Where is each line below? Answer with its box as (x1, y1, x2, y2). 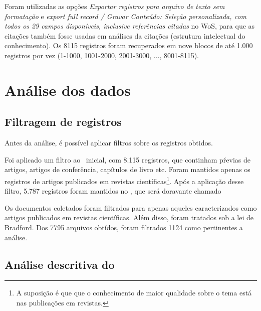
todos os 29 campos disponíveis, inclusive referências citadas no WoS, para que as (5, 21, 255, 31)
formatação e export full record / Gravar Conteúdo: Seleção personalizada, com (5, 11, 246, 21)
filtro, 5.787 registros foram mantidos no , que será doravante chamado (5, 186, 221, 196)
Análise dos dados (5, 79, 131, 100)
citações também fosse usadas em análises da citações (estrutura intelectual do (5, 30, 245, 41)
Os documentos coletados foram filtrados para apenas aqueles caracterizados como (5, 202, 257, 213)
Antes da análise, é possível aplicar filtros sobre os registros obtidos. (5, 137, 213, 148)
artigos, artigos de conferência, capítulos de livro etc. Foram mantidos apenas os (5, 164, 250, 175)
